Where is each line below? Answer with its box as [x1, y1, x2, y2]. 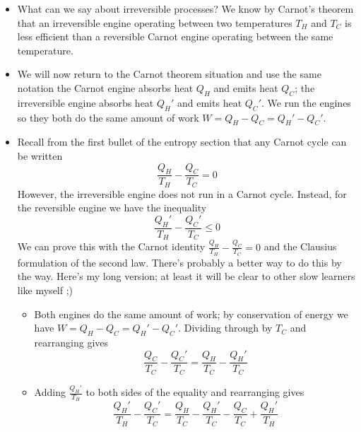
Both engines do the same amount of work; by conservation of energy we [34, 306, 348, 321]
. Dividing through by [178, 320, 273, 335]
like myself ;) [17, 282, 73, 297]
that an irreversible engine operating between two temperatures [17, 15, 292, 30]
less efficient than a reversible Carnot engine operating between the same [17, 29, 333, 44]
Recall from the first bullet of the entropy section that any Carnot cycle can [17, 134, 347, 149]
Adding [34, 385, 66, 399]
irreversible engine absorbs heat [17, 95, 154, 110]
